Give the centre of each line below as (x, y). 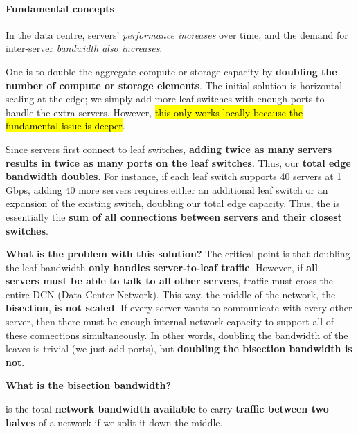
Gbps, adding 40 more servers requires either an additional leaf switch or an (167, 189)
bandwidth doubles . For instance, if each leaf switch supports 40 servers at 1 (174, 176)
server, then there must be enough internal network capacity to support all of (170, 322)
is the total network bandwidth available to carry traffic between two (167, 409)
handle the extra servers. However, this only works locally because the (154, 112)
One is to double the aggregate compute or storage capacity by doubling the (171, 71)
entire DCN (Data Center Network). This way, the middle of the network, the (171, 294)
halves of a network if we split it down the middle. (114, 422)
